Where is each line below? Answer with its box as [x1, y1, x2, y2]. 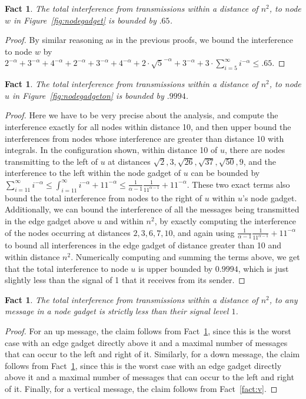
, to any [269, 293, 298, 305]
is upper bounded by [138, 262, 213, 274]
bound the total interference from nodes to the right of [5, 191, 202, 204]
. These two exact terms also [187, 178, 290, 190]
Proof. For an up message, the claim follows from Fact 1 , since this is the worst [5, 324, 291, 337]
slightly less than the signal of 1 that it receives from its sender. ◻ [5, 274, 245, 286]
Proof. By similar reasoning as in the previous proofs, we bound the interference [5, 34, 293, 46]
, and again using [172, 226, 235, 238]
